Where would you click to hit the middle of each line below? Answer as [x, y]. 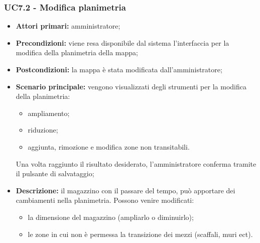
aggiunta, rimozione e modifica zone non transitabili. [109, 146]
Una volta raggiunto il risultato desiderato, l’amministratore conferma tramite [136, 163]
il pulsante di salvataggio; [55, 173]
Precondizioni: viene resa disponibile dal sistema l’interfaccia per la [122, 42]
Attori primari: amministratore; [68, 26]
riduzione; [43, 130]
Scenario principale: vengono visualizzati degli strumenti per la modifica [131, 86]
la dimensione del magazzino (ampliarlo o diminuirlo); [111, 217]
